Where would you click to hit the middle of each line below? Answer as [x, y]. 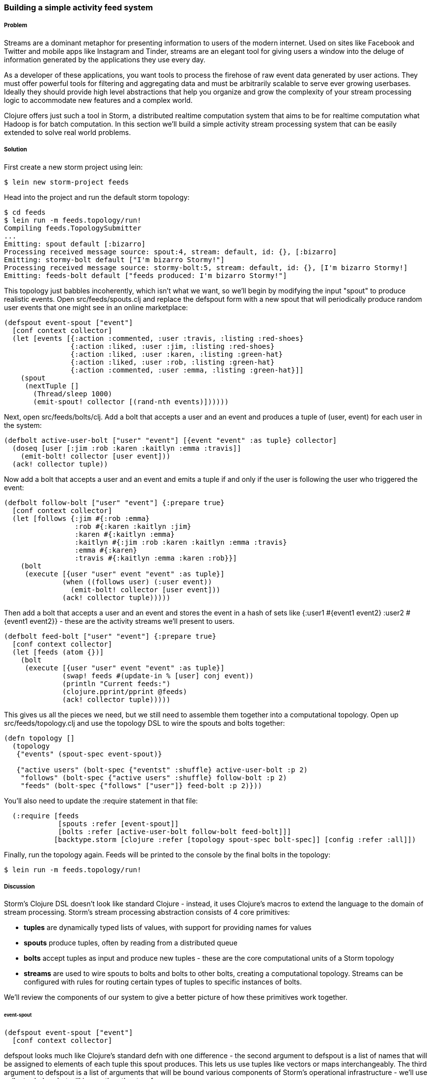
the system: [23, 425]
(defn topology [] [39, 738]
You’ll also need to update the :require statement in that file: [101, 800]
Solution [16, 150]
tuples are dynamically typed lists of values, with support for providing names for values [168, 928]
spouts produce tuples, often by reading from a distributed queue [131, 943]
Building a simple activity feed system [78, 7]
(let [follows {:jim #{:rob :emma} [81, 518]
